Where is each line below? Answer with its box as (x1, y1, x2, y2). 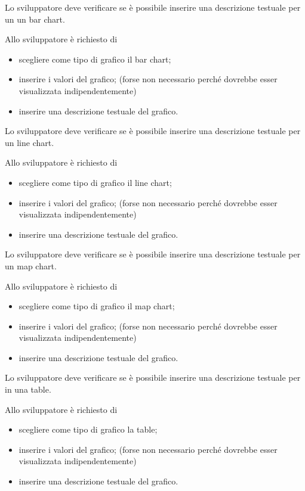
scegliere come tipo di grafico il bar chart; (19, 52, 171, 65)
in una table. (5, 383, 51, 396)
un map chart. (5, 259, 57, 272)
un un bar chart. (5, 13, 65, 25)
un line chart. (5, 136, 54, 148)
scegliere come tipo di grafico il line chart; (19, 176, 172, 188)
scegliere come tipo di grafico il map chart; (19, 300, 175, 312)
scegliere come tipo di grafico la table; (19, 423, 158, 436)
